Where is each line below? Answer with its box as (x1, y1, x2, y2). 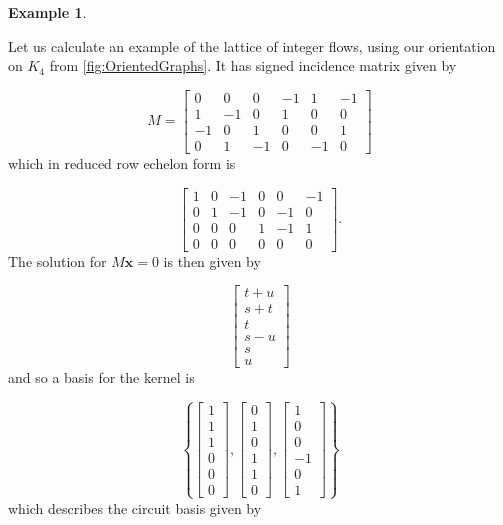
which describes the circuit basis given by (8, 497, 262, 518)
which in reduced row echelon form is (8, 152, 236, 173)
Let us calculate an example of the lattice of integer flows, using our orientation (8, 35, 496, 56)
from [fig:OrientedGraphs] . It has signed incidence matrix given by (49, 55, 457, 76)
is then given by (163, 250, 261, 271)
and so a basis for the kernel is (8, 367, 195, 388)
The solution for (8, 250, 107, 271)
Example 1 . (8, 2, 87, 22)
